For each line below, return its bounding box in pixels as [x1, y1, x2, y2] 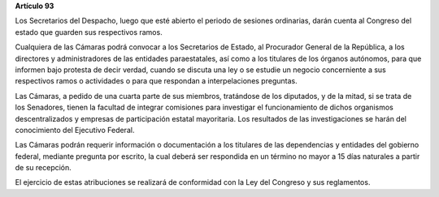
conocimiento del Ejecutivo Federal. [15, 125, 135, 135]
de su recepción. [15, 163, 72, 173]
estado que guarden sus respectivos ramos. [15, 27, 163, 36]
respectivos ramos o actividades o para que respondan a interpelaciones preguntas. [15, 76, 298, 86]
